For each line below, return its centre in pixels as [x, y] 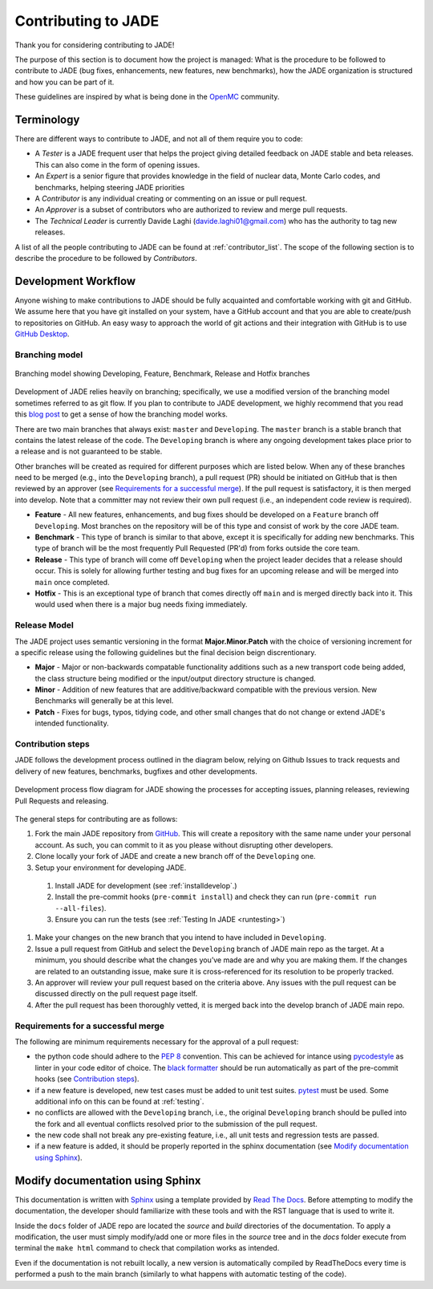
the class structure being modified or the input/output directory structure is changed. [175, 678]
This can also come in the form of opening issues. [117, 165]
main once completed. [72, 582]
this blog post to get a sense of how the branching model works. [121, 414]
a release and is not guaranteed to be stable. [89, 451]
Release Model [44, 625]
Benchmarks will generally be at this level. [104, 701]
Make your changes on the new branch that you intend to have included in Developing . [180, 937]
